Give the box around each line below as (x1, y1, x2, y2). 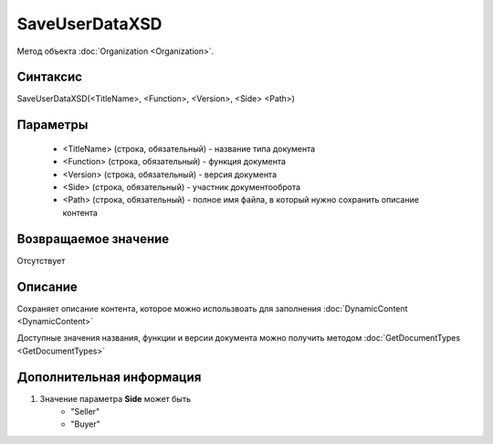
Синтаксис (16, 69, 82, 85)
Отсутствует (16, 255, 66, 266)
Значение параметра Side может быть (39, 393, 192, 404)
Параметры (16, 117, 89, 132)
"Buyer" (70, 418, 100, 429)
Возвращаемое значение (16, 231, 170, 247)
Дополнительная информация (16, 369, 202, 385)
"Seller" (70, 407, 100, 418)
